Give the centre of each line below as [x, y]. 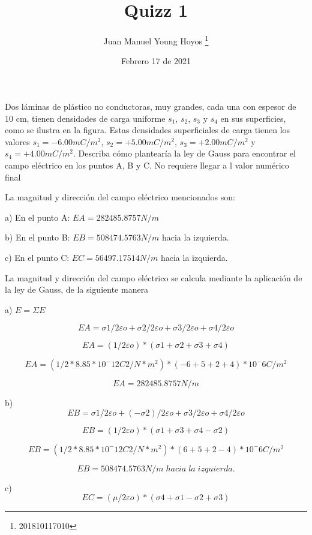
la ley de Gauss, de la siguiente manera [77, 289]
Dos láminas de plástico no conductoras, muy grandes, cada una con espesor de [151, 106]
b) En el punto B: [37, 237]
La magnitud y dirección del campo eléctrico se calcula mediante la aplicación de [154, 277]
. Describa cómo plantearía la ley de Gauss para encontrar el [184, 153]
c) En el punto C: [37, 257]
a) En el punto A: [37, 217]
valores [17, 141]
